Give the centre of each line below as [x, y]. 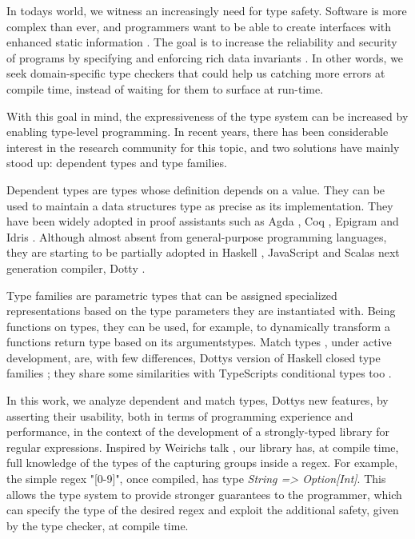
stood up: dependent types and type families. [117, 163]
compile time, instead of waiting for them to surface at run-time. [165, 88]
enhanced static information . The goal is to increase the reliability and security [202, 42]
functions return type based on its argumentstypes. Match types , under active [199, 342]
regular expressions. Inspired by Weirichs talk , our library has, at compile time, [203, 447]
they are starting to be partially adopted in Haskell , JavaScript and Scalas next [203, 252]
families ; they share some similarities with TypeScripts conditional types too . [199, 373]
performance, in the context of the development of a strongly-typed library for [198, 431]
